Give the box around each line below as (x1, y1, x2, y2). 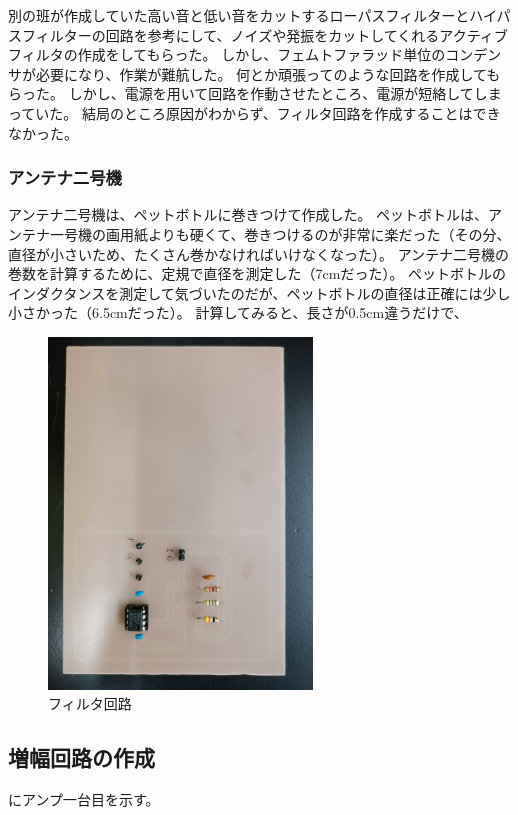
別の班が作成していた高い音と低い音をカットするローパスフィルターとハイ (8, 5, 497, 25)
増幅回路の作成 (8, 742, 155, 773)
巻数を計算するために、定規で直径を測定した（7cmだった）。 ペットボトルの (8, 263, 507, 284)
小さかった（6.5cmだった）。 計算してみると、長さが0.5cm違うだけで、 (8, 302, 468, 323)
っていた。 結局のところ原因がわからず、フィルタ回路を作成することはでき (8, 102, 501, 123)
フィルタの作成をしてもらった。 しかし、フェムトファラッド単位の (8, 44, 446, 65)
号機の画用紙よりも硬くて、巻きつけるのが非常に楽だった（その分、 (63, 223, 511, 244)
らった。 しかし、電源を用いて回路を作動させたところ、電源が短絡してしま (8, 83, 502, 104)
